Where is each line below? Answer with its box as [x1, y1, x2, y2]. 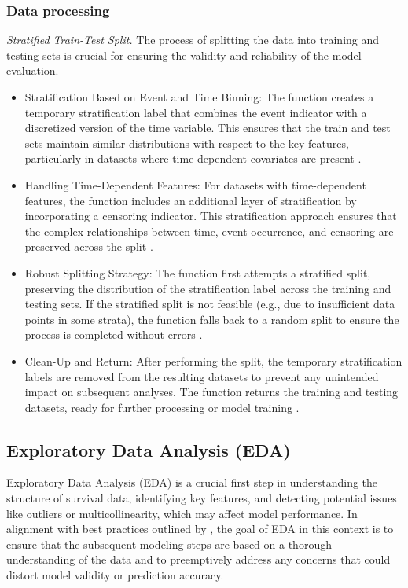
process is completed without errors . [24, 326, 203, 343]
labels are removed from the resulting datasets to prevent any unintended [24, 368, 379, 384]
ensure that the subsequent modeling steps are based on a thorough [6, 535, 332, 552]
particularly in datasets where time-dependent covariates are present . [24, 150, 362, 167]
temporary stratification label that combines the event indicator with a [24, 104, 367, 120]
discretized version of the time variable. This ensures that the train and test [24, 119, 391, 136]
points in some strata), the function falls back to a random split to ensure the [24, 311, 399, 327]
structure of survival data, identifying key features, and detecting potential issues [6, 490, 397, 506]
